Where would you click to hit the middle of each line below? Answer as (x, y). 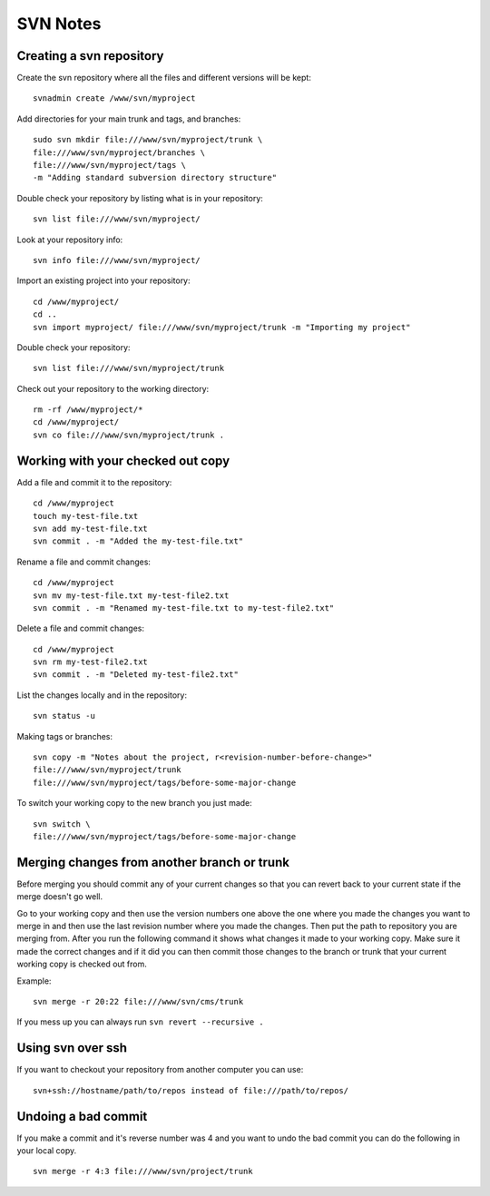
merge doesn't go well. (60, 897)
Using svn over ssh (72, 1048)
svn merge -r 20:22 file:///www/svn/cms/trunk (138, 1002)
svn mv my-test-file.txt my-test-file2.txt (131, 595)
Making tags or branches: (65, 736)
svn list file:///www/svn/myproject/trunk (129, 368)
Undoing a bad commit (82, 1116)
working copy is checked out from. (82, 964)
